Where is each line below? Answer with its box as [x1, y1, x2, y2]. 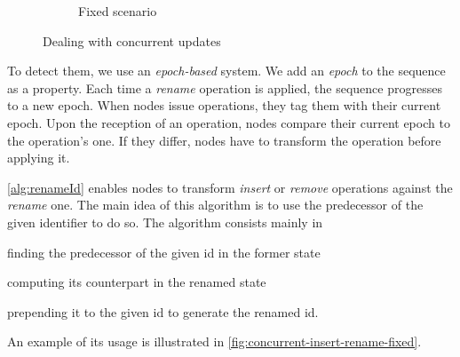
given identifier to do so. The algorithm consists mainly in [7, 212, 323, 231]
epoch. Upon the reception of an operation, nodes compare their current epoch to [7, 113, 450, 131]
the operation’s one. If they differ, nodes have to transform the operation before [7, 131, 441, 149]
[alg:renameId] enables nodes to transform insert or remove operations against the [7, 178, 453, 196]
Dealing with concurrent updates [43, 31, 221, 50]
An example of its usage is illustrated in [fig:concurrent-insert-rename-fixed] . [7, 332, 422, 351]
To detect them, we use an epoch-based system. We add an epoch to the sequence [7, 61, 446, 80]
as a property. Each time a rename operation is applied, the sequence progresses [7, 78, 442, 97]
